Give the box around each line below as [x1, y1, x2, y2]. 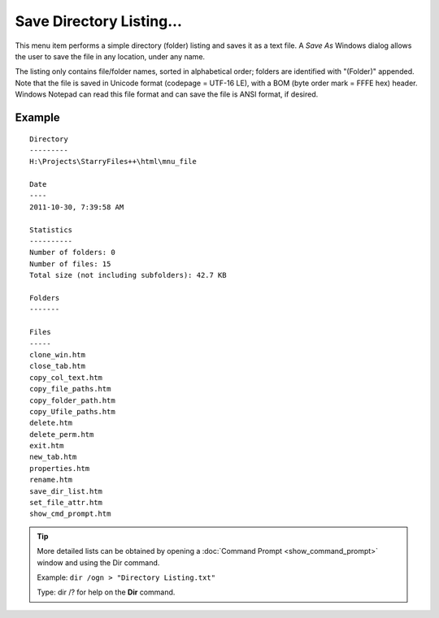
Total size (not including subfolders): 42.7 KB [29, 270, 227, 280]
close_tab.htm [29, 361, 85, 371]
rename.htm [29, 475, 73, 485]
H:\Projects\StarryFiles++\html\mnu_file [29, 157, 197, 166]
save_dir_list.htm [29, 486, 103, 495]
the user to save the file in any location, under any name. [15, 51, 206, 61]
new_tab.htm [29, 452, 77, 462]
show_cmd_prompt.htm [29, 509, 111, 519]
